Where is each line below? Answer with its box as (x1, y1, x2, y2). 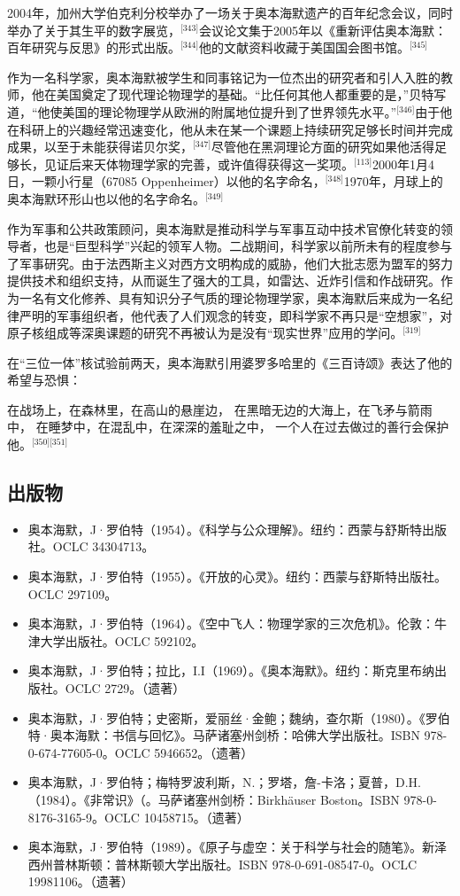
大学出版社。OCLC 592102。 (40, 631, 204, 650)
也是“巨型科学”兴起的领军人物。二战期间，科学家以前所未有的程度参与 (43, 237, 453, 255)
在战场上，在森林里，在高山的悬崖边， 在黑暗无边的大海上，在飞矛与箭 (7, 400, 420, 418)
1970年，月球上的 (343, 172, 443, 191)
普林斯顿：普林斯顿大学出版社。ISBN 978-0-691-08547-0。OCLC (52, 854, 418, 873)
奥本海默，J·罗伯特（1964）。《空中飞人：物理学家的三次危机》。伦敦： (27, 614, 434, 633)
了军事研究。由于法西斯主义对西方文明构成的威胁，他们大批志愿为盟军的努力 (7, 253, 453, 272)
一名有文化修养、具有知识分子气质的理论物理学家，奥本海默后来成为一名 (19, 288, 441, 307)
